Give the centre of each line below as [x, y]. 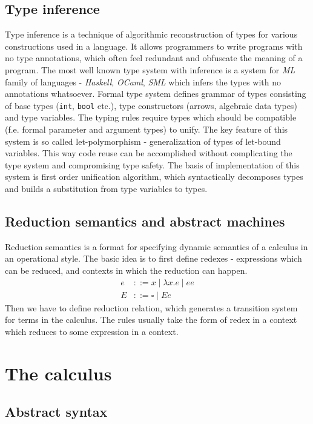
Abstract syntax [56, 412]
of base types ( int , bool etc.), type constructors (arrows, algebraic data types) [151, 105]
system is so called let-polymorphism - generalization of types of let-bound [143, 141]
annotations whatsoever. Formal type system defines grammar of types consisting [156, 94]
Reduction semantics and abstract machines [145, 221]
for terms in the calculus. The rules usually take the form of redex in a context [151, 320]
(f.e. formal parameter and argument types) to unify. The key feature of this [147, 129]
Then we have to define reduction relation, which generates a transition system [151, 307]
